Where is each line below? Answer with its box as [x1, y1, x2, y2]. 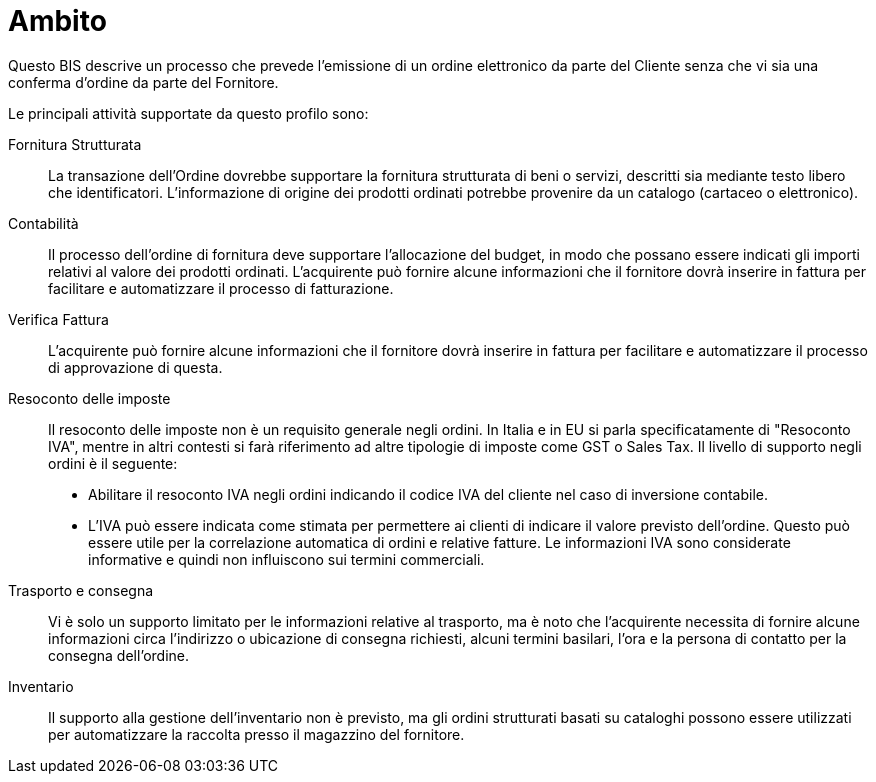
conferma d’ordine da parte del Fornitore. [8, 73, 279, 91]
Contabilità [8, 214, 79, 232]
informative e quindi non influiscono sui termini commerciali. [88, 550, 485, 568]
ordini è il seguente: [48, 454, 178, 472]
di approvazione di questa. [48, 358, 223, 376]
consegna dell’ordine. [48, 646, 190, 664]
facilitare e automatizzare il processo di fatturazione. [48, 279, 394, 297]
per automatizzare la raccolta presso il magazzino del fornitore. [48, 725, 465, 743]
